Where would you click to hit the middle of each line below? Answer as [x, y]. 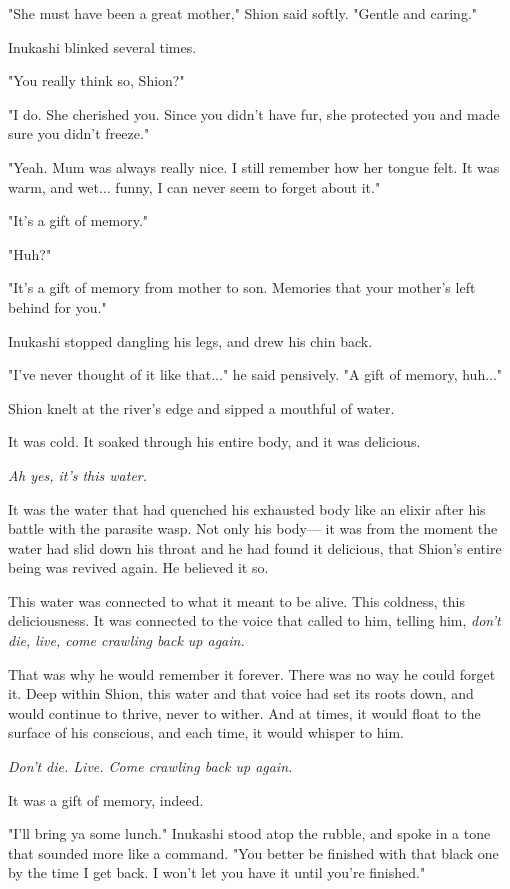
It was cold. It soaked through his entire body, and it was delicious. [214, 441]
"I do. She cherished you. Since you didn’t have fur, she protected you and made [254, 113]
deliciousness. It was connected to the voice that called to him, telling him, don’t [254, 620]
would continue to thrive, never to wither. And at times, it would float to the [244, 712]
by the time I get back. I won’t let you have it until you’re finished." [217, 872]
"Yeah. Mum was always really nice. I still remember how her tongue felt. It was [254, 166]
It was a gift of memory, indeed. [106, 799]
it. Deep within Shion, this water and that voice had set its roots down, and [241, 693]
